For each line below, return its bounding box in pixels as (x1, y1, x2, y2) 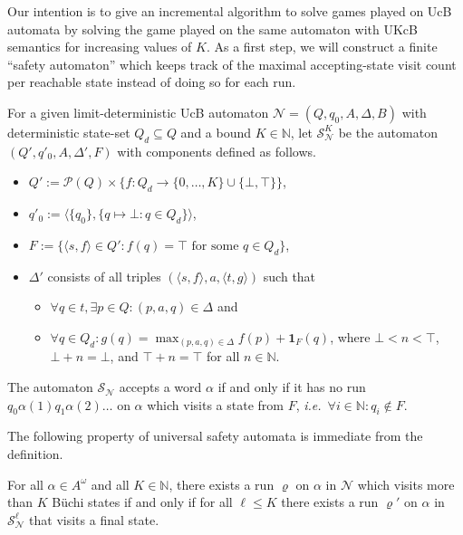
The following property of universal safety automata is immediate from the (7, 426, 423, 445)
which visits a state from (147, 395, 284, 414)
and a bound (180, 122, 252, 141)
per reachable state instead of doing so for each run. (7, 72, 296, 91)
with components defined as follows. (117, 141, 316, 160)
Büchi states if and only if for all (52, 492, 233, 511)
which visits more (357, 474, 455, 493)
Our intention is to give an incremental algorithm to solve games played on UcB (7, 2, 452, 20)
